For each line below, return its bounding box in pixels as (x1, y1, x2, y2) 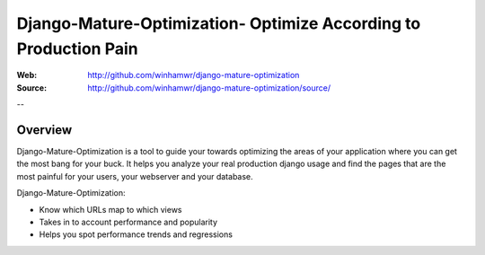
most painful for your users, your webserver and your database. (16, 171, 253, 181)
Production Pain (16, 39, 138, 58)
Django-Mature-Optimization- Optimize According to (16, 13, 421, 33)
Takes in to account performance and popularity (39, 216, 218, 227)
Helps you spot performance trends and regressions (39, 229, 234, 240)
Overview (16, 122, 73, 137)
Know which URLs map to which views (39, 204, 182, 215)
